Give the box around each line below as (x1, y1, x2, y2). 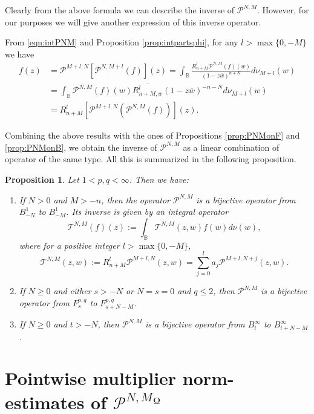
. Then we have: (129, 172, 189, 185)
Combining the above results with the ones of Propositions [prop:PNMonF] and (5, 129, 300, 142)
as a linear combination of (183, 140, 280, 153)
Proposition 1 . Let (5, 172, 79, 185)
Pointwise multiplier (5, 366, 177, 390)
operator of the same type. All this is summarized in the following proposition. (5, 153, 296, 165)
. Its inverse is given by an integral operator (66, 205, 229, 218)
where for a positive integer (19, 238, 120, 251)
